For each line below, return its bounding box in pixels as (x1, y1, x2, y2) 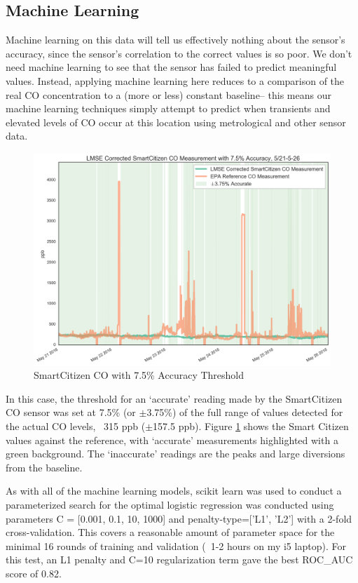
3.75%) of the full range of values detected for (146, 405, 343, 420)
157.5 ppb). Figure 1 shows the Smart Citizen (153, 419, 349, 433)
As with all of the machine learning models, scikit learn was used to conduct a (6, 483, 342, 498)
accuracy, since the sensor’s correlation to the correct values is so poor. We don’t (6, 46, 352, 60)
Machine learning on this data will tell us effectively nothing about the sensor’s (6, 32, 345, 47)
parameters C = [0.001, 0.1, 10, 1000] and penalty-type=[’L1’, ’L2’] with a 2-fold (6, 511, 352, 525)
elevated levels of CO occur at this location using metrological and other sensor (6, 114, 346, 129)
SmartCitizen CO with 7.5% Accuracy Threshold (34, 368, 245, 382)
